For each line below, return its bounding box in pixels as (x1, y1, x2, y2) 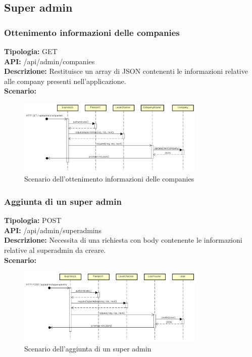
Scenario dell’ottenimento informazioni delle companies (24, 173, 194, 184)
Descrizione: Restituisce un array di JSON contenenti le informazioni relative (4, 66, 248, 76)
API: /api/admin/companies (4, 56, 95, 66)
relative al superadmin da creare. (4, 244, 106, 255)
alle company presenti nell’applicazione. (4, 75, 126, 86)
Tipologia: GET (4, 46, 58, 56)
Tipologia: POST (4, 215, 62, 226)
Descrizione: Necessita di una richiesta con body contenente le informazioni (4, 235, 242, 245)
